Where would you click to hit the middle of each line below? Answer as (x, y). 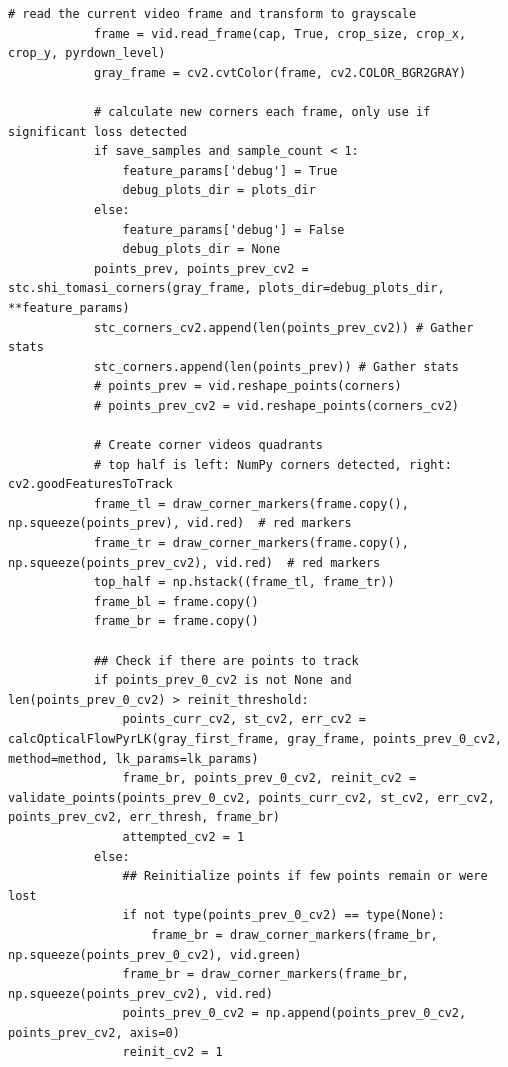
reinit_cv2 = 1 (172, 1052)
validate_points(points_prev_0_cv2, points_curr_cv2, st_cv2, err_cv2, (251, 797)
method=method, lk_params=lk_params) (133, 758)
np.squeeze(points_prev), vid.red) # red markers (180, 523)
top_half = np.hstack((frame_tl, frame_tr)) (244, 582)
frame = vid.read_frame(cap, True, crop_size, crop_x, (280, 33)
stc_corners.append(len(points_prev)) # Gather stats (276, 366)
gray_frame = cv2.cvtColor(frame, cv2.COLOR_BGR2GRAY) (280, 72)
